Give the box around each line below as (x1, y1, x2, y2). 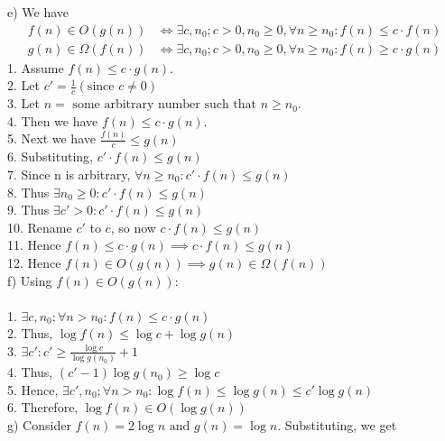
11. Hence (7, 235, 61, 254)
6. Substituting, (7, 147, 94, 166)
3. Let (7, 94, 40, 113)
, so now (110, 217, 156, 236)
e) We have (7, 3, 70, 21)
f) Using (7, 271, 52, 289)
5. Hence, (7, 380, 59, 399)
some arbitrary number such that (72, 98, 257, 112)
